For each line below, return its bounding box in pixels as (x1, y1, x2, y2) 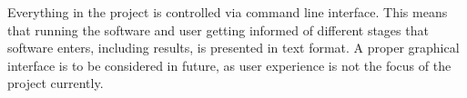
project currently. (7, 73, 104, 93)
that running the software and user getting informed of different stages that (7, 20, 429, 39)
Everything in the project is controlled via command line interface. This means (7, 3, 448, 21)
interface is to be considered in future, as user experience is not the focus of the (7, 55, 452, 74)
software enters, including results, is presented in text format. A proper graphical (7, 38, 460, 57)
